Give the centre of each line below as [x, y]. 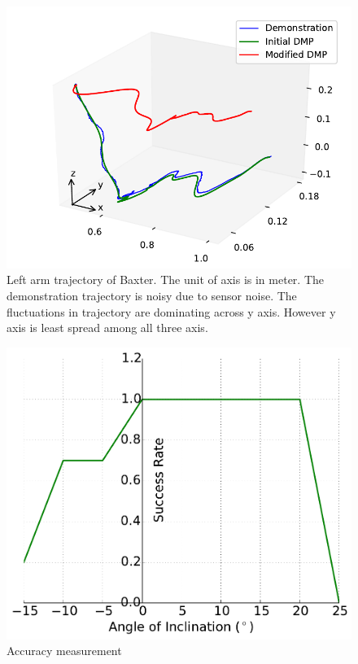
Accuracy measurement [64, 651]
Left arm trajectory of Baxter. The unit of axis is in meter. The [165, 280]
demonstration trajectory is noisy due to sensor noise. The [152, 296]
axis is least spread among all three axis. [107, 328]
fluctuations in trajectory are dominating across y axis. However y [171, 311]
